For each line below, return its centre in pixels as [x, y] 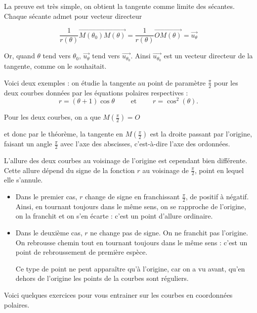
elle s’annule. [23, 180]
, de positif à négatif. [217, 197]
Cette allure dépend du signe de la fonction [69, 170]
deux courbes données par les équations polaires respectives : [96, 92]
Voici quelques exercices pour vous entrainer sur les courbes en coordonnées [118, 295]
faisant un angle [28, 144]
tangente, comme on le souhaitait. [55, 66]
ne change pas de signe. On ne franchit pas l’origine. [169, 233]
